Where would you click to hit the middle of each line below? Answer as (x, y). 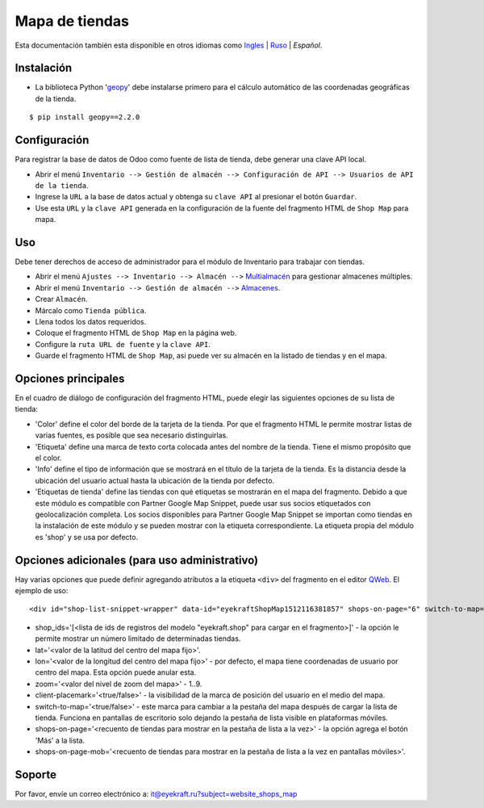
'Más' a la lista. (60, 740)
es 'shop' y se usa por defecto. (87, 537)
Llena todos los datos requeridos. (91, 321)
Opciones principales (70, 378)
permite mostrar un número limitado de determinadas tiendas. (138, 638)
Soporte (35, 775)
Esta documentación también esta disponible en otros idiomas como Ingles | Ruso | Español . (169, 45)
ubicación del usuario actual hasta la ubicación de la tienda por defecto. (154, 480)
